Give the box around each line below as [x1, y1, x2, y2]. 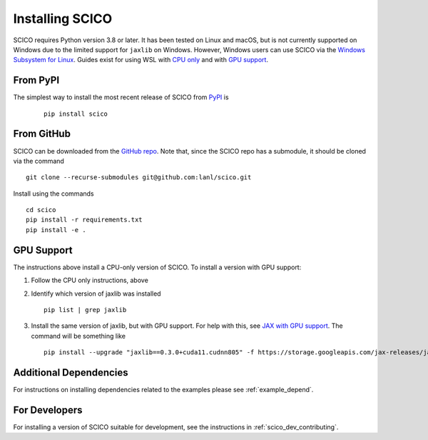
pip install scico [44, 109, 108, 118]
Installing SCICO [13, 11, 113, 26]
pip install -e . [26, 226, 86, 234]
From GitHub [13, 128, 71, 140]
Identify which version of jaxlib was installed [31, 289, 161, 298]
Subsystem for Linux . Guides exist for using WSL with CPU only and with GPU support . [13, 56, 269, 64]
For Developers [13, 404, 83, 416]
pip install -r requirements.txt [26, 216, 143, 224]
